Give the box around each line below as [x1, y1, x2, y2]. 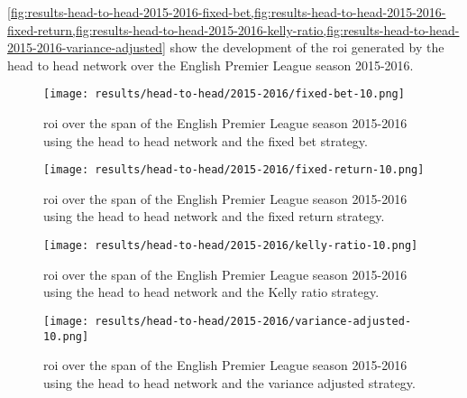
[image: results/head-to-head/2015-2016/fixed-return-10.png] [43, 163, 425, 177]
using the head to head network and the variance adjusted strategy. [43, 373, 416, 392]
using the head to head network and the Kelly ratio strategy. [43, 282, 380, 301]
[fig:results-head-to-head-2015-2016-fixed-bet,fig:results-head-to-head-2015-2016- [7, 3, 446, 21]
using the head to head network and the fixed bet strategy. [43, 131, 368, 150]
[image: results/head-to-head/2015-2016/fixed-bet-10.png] [43, 88, 405, 101]
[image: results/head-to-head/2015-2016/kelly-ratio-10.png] [43, 239, 418, 253]
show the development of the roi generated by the [169, 38, 444, 57]
